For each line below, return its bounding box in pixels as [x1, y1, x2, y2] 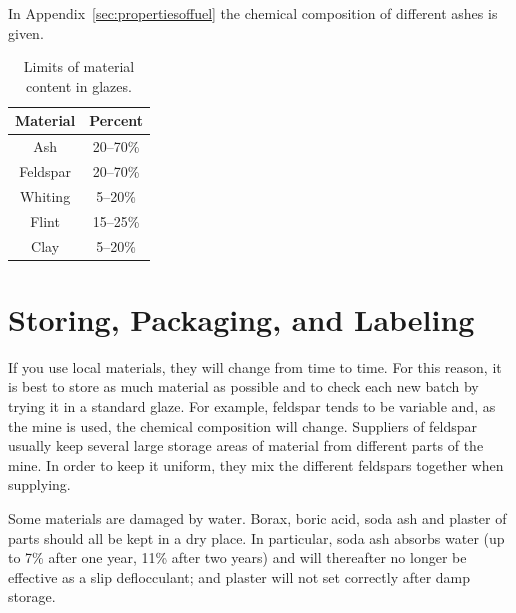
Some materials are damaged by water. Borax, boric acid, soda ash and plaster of [8, 507, 507, 528]
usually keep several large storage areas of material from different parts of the [8, 435, 484, 456]
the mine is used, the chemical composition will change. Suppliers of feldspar [8, 415, 478, 436]
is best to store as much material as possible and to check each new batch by [8, 376, 479, 397]
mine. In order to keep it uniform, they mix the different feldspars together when [8, 454, 504, 475]
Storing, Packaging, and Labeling [8, 298, 475, 339]
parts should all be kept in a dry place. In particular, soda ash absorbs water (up [8, 527, 505, 548]
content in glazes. [26, 75, 132, 96]
